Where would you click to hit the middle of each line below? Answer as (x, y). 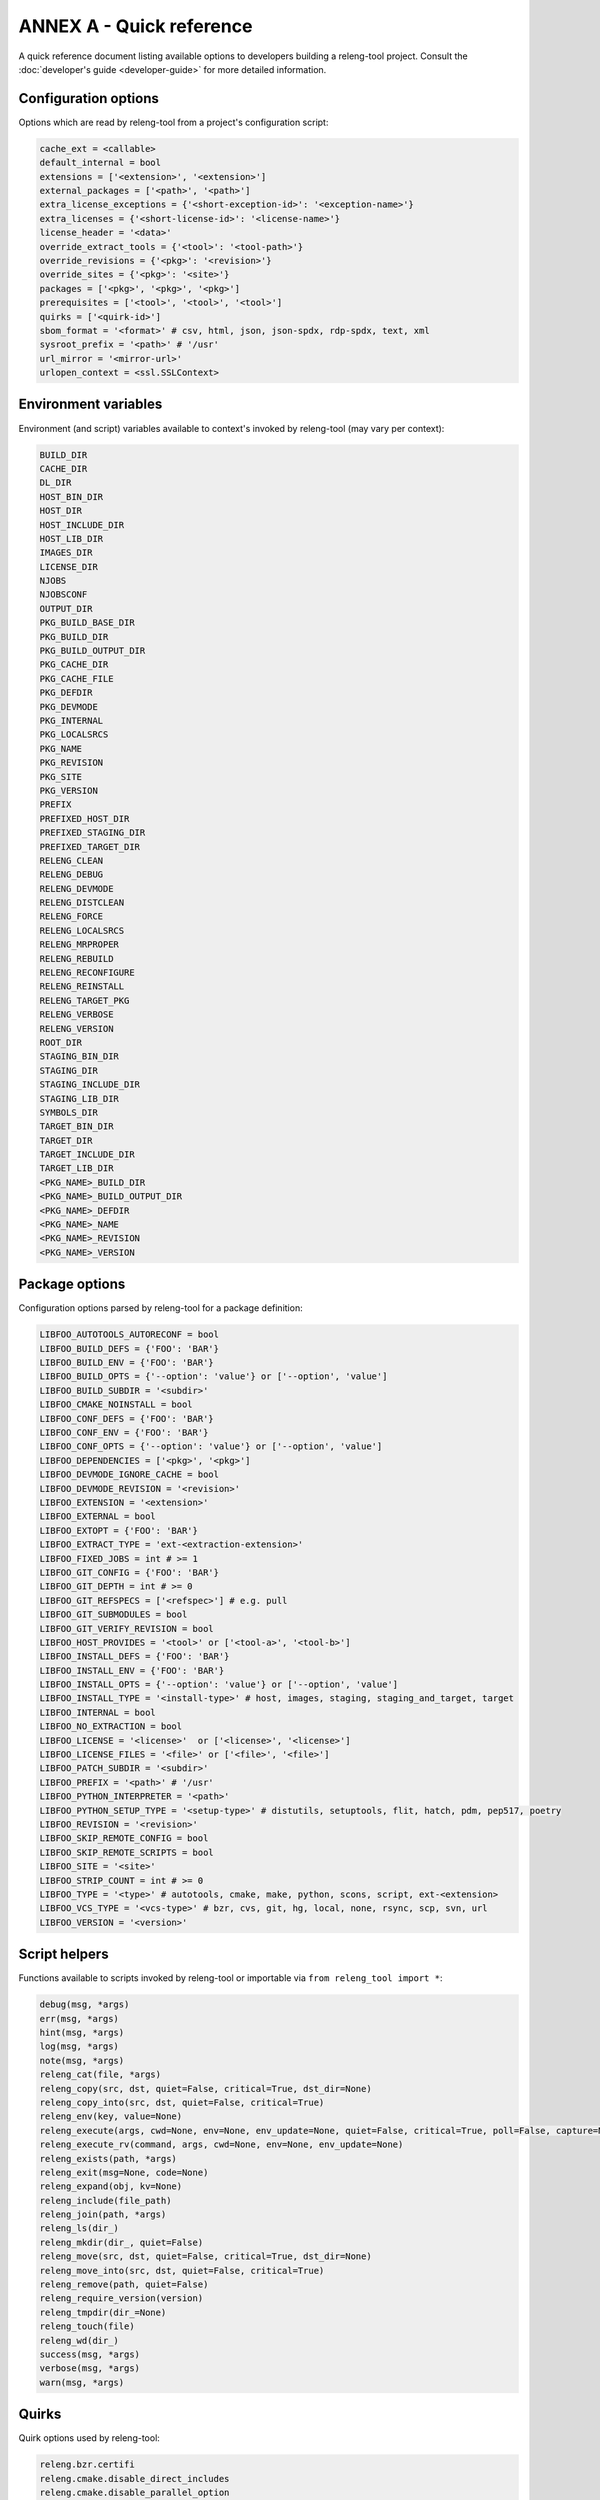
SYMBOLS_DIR (69, 1112)
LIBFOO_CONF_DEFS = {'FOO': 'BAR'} (126, 1418)
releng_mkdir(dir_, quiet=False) (121, 2242)
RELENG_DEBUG (71, 874)
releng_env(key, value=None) (111, 2116)
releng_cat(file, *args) (100, 2074)
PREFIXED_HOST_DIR (84, 818)
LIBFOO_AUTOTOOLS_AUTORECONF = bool (129, 1334)
